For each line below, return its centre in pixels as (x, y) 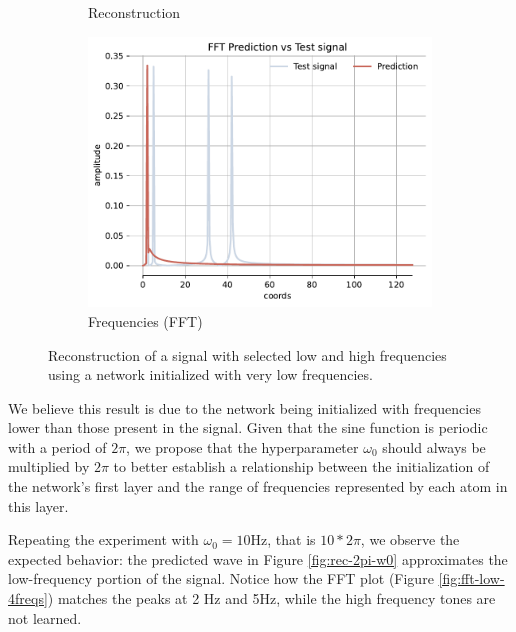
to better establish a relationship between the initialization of (301, 466)
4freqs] (28, 598)
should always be (434, 446)
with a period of (57, 446)
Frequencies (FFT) (145, 320)
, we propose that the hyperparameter (242, 446)
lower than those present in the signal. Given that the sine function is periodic (248, 427)
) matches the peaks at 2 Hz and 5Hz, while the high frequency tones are (271, 598)
